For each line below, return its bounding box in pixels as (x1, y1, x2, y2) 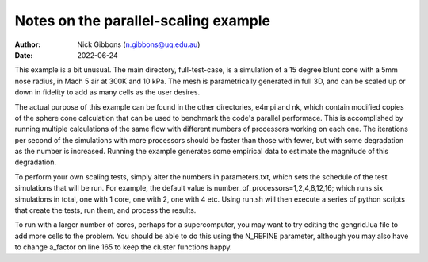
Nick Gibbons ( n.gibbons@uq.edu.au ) (77, 40, 201, 49)
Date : (14, 50, 33, 60)
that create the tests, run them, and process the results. (14, 206, 197, 215)
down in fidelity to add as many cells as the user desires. (14, 87, 201, 97)
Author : (14, 40, 41, 49)
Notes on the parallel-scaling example (14, 12, 271, 29)
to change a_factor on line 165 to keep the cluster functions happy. (14, 242, 233, 252)
